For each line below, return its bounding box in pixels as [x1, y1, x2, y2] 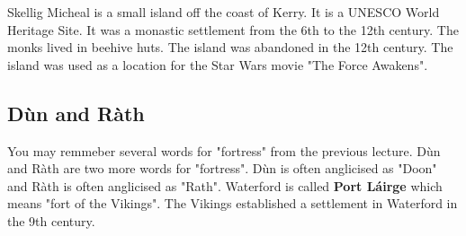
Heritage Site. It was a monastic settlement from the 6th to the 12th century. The [7, 20, 459, 39]
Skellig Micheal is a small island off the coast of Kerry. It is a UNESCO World [7, 3, 440, 21]
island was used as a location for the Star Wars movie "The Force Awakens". [7, 55, 428, 74]
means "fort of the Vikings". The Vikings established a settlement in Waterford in [7, 194, 458, 213]
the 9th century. [7, 211, 95, 230]
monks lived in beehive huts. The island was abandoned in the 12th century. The [7, 38, 453, 57]
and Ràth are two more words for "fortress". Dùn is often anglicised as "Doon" [7, 159, 437, 178]
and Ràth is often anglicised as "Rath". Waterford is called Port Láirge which [7, 176, 443, 195]
